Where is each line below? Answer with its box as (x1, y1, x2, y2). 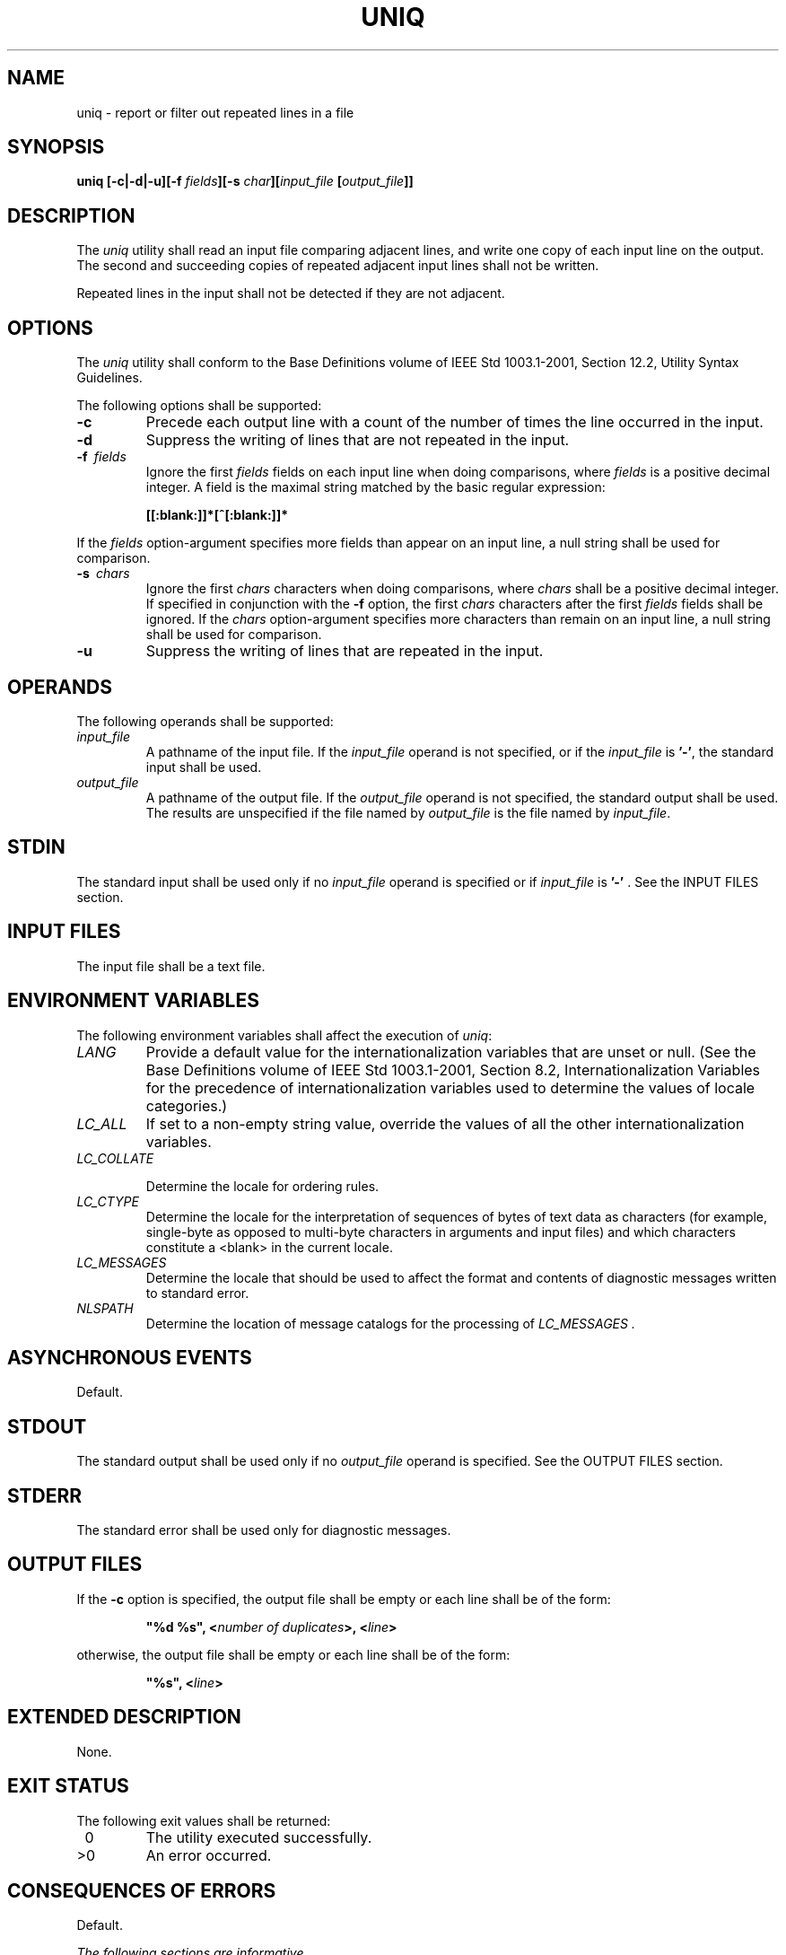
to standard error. (145, 1284, 249, 1301)
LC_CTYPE (76, 1193, 139, 1209)
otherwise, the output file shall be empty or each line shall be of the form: (76, 1646, 511, 1662)
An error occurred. (145, 1845, 272, 1864)
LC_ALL (76, 1114, 127, 1133)
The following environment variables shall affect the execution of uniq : (76, 1027, 493, 1043)
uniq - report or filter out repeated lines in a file (76, 104, 354, 120)
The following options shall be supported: (76, 398, 322, 414)
